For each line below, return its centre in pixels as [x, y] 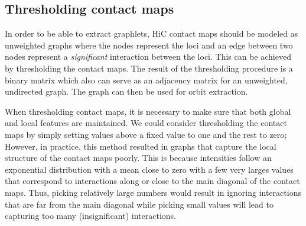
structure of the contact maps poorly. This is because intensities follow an [138, 158]
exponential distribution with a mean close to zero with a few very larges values [149, 169]
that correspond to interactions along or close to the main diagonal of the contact [152, 181]
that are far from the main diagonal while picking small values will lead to [139, 204]
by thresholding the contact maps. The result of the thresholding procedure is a [149, 68]
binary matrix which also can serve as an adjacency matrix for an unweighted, [146, 80]
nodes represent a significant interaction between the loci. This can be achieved [148, 56]
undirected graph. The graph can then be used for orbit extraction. [126, 91]
